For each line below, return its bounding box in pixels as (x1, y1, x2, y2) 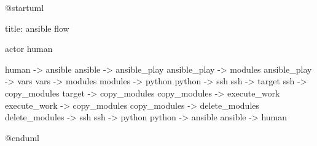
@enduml (5, 131, 40, 144)
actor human (5, 42, 53, 55)
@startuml (5, 1, 44, 13)
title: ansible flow (5, 21, 69, 34)
